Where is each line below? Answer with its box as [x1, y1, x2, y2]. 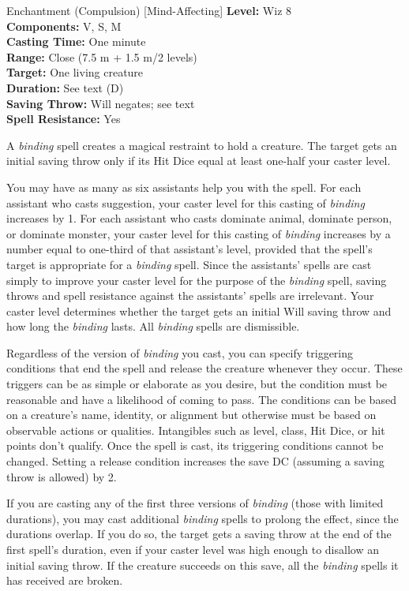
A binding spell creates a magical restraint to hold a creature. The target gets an [6, 137, 397, 153]
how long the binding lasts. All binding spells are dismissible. [6, 318, 300, 335]
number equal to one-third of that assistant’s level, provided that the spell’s [6, 241, 373, 257]
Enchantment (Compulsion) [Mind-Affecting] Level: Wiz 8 [6, 2, 292, 18]
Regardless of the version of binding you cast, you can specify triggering [6, 344, 354, 361]
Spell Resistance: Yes [6, 110, 121, 127]
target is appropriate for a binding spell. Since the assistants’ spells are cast [6, 256, 372, 272]
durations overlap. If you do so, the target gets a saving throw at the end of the [6, 526, 392, 542]
